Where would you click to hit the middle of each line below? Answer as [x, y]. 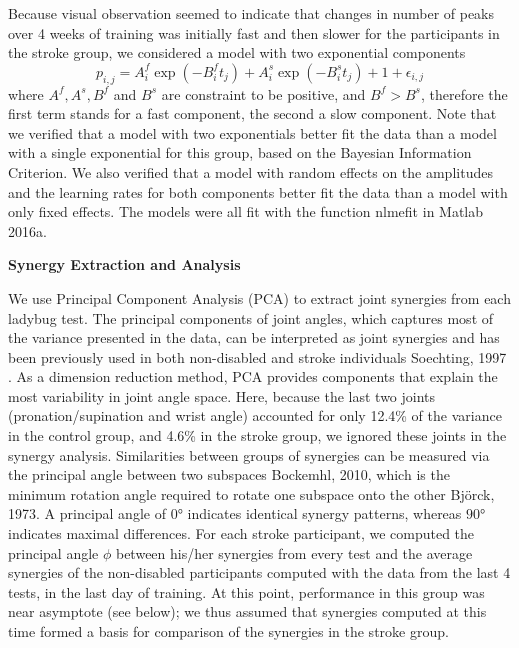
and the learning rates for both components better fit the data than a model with [258, 191]
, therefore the [464, 93]
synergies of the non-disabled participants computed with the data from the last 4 [259, 572]
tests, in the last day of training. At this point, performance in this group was [246, 591]
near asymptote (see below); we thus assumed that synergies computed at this [247, 611]
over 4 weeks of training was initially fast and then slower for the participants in [254, 32]
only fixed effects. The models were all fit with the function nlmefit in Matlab [246, 211]
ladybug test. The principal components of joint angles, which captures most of [251, 317]
